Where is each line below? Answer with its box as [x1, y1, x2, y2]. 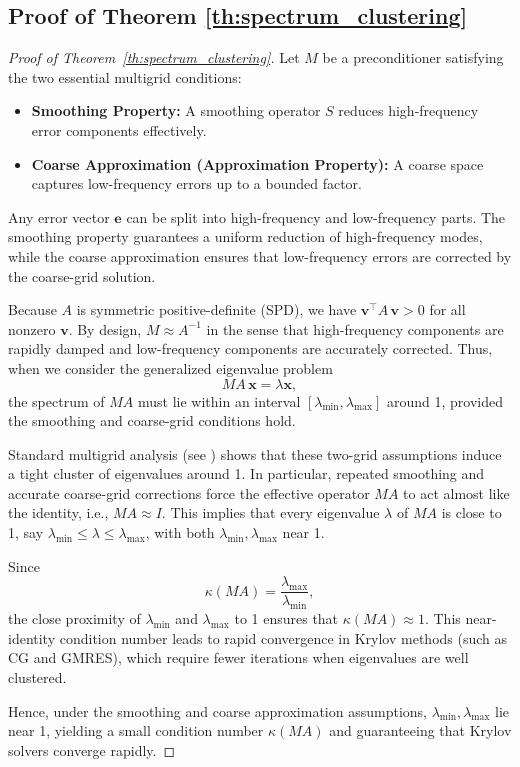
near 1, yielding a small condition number [8, 720, 264, 741]
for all [429, 299, 466, 320]
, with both [145, 522, 215, 543]
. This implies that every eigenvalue [161, 502, 380, 523]
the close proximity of [8, 608, 141, 629]
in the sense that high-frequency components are [206, 318, 504, 339]
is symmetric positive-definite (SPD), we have [76, 299, 357, 320]
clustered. [8, 666, 67, 687]
